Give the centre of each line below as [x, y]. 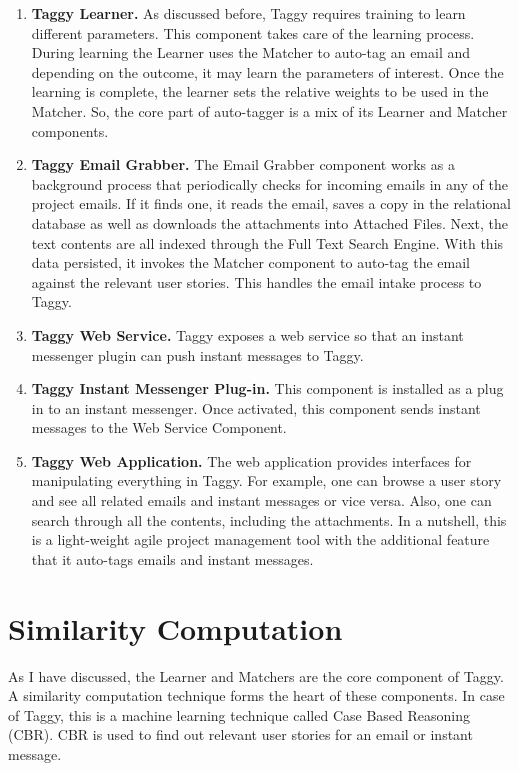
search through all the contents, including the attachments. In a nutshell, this [269, 519]
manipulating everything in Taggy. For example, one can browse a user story [266, 480]
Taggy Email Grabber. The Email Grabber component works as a [243, 164]
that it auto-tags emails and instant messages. [172, 558]
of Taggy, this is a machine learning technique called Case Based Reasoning [239, 714]
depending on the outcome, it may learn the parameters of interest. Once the [267, 71]
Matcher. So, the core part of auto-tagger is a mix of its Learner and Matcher [269, 110]
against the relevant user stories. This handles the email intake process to [256, 281]
